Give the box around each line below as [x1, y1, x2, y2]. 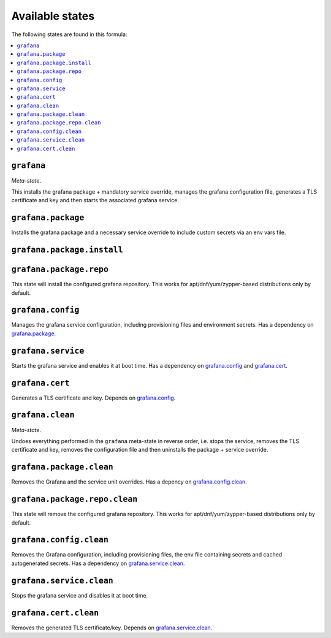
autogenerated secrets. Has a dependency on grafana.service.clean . [11, 560, 185, 567]
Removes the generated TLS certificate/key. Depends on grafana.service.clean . [11, 624, 213, 631]
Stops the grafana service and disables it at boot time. [11, 591, 148, 599]
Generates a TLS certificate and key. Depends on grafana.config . [11, 394, 176, 401]
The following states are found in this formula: [11, 31, 127, 38]
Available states [11, 9, 95, 23]
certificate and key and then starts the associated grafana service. [11, 197, 179, 204]
